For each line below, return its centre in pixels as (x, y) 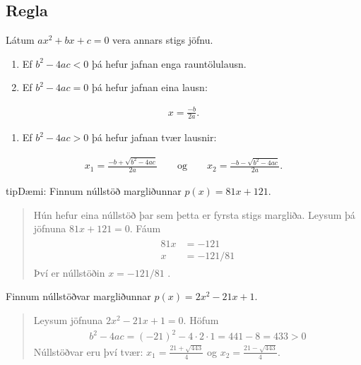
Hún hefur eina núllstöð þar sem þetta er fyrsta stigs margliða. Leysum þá (194, 214)
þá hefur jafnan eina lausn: (149, 87)
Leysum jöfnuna (68, 320)
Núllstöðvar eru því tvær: (88, 351)
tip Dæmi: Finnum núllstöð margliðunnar (94, 190)
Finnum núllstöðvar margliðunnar (78, 296)
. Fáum (145, 228)
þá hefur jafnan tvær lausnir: (154, 137)
